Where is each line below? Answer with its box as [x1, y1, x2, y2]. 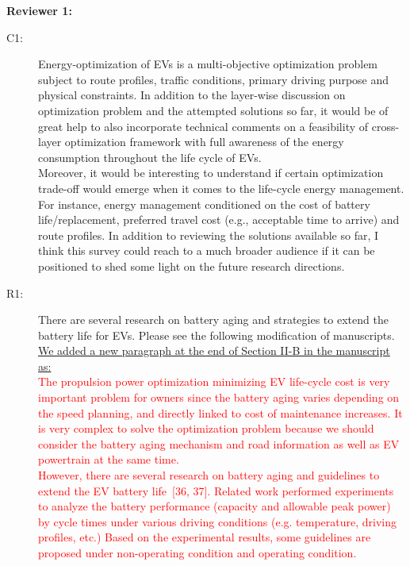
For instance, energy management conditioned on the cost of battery [38, 195, 370, 212]
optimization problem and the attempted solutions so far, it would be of [38, 102, 389, 118]
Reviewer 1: [6, 2, 72, 18]
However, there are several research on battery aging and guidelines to [38, 467, 380, 483]
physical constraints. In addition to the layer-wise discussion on [38, 87, 346, 103]
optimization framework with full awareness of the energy [64, 133, 344, 150]
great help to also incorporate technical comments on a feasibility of [38, 117, 369, 134]
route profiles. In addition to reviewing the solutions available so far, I [38, 226, 379, 243]
